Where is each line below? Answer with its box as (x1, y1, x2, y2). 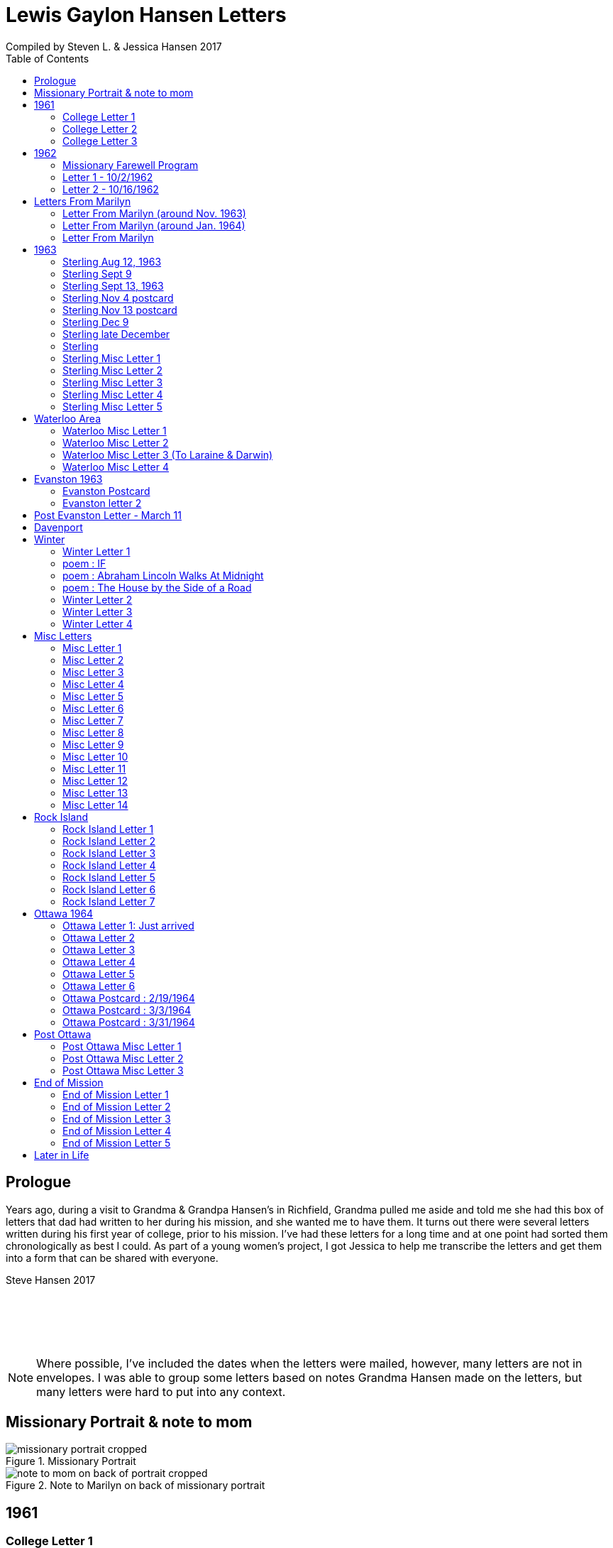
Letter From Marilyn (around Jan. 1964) (62, 219, 245, 231)
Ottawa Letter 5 (62, 967, 135, 980)
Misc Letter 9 (62, 738, 124, 751)
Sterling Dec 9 (62, 315, 129, 328)
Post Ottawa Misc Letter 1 (62, 1040, 182, 1052)
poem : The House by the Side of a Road (62, 581, 252, 594)
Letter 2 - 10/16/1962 (62, 182, 159, 195)
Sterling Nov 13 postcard (62, 303, 177, 316)
